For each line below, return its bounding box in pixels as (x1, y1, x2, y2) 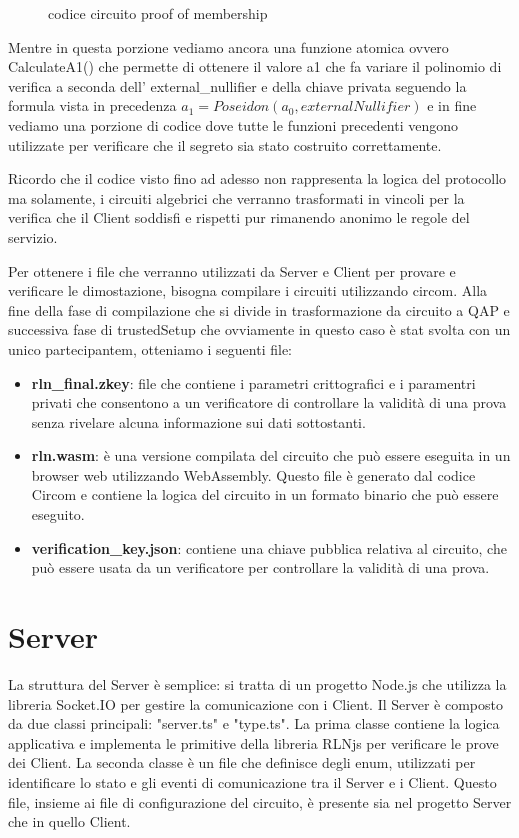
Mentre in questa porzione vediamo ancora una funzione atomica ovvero (8, 36, 449, 57)
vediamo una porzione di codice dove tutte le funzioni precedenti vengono (8, 114, 459, 135)
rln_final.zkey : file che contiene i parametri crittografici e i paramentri (31, 372, 476, 393)
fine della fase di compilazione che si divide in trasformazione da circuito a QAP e (8, 299, 510, 320)
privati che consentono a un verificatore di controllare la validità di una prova (31, 392, 507, 413)
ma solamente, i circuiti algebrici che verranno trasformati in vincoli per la (8, 187, 465, 208)
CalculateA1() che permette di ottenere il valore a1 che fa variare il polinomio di (8, 56, 502, 77)
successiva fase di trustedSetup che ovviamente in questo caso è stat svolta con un (8, 319, 511, 340)
